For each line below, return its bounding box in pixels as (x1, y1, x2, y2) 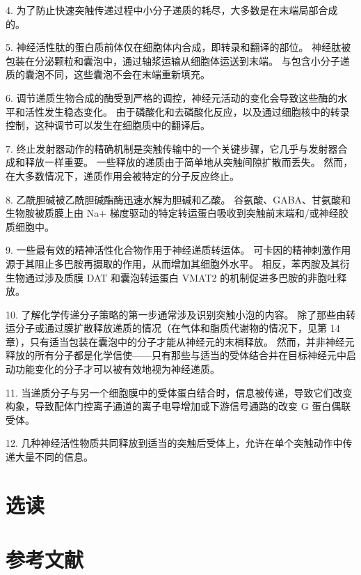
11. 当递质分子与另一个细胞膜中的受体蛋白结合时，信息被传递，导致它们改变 (6, 385, 353, 399)
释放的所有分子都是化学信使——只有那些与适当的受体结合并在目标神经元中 (6, 348, 346, 362)
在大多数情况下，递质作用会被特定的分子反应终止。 (6, 168, 239, 183)
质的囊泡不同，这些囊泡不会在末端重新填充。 (6, 67, 210, 82)
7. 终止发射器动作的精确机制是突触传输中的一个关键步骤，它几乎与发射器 (6, 141, 338, 155)
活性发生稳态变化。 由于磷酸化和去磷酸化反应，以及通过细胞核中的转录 (24, 104, 350, 118)
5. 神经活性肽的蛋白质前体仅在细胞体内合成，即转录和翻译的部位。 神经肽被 (6, 40, 351, 54)
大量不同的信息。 (15, 450, 93, 464)
